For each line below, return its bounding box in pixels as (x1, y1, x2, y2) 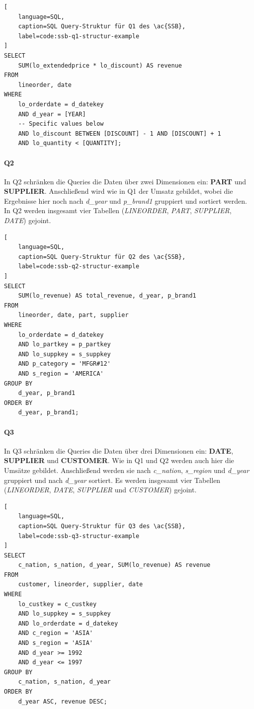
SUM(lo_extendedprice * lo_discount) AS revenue (18, 62, 182, 69)
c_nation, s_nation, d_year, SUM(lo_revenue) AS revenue (18, 561, 211, 569)
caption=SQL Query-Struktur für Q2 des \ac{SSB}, (18, 253, 186, 260)
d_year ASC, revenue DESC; (18, 698, 107, 705)
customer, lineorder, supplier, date (18, 581, 143, 588)
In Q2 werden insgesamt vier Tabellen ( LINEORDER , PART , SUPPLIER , (4, 205, 232, 216)
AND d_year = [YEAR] (18, 110, 86, 118)
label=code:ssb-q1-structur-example (18, 32, 140, 40)
